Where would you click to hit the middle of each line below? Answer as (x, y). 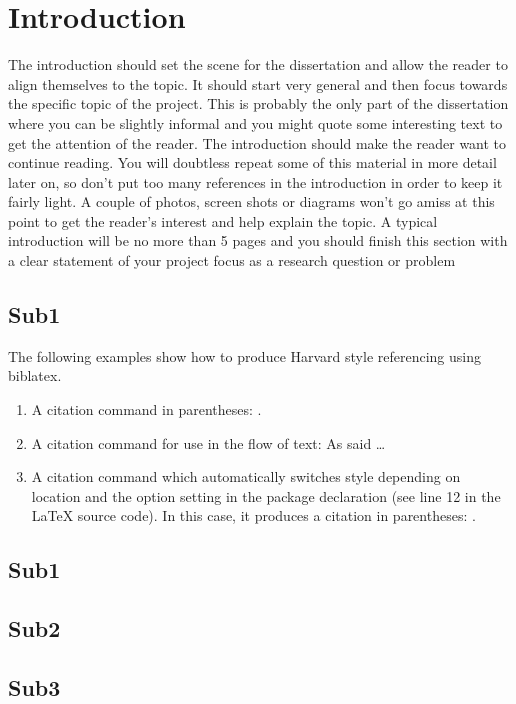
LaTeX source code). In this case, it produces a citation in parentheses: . (253, 515)
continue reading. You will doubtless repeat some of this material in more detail (252, 162)
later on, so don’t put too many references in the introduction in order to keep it (255, 181)
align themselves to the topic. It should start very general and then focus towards (258, 83)
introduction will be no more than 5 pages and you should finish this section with (258, 240)
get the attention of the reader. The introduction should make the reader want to (257, 142)
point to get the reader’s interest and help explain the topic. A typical (223, 220)
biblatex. (35, 375)
